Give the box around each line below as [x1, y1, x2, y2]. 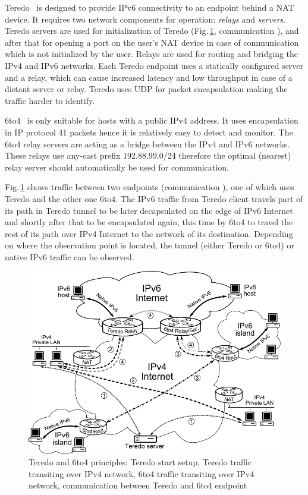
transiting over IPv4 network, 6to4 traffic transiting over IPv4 [29, 467, 254, 480]
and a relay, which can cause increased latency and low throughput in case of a [5, 71, 293, 83]
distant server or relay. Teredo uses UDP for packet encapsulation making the [5, 83, 288, 95]
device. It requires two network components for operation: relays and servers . [5, 12, 286, 25]
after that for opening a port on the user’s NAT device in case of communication [5, 36, 299, 48]
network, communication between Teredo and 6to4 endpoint [29, 479, 247, 491]
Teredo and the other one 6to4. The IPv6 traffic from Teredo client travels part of [5, 192, 303, 204]
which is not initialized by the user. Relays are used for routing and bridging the [5, 48, 298, 60]
